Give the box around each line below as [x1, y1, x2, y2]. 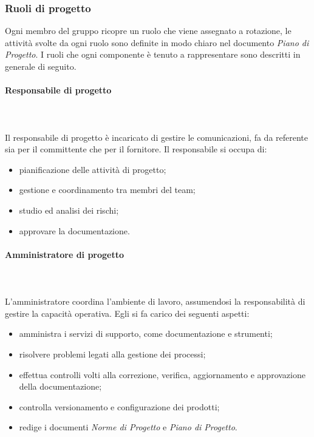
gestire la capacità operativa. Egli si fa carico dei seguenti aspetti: [5, 307, 250, 319]
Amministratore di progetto [5, 248, 125, 260]
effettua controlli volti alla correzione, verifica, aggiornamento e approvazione [19, 368, 305, 381]
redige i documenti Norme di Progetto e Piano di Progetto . [19, 421, 237, 433]
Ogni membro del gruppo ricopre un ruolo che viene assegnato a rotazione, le [5, 24, 292, 37]
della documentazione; [19, 380, 102, 393]
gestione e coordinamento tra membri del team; [19, 183, 196, 196]
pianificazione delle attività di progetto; [19, 163, 166, 175]
